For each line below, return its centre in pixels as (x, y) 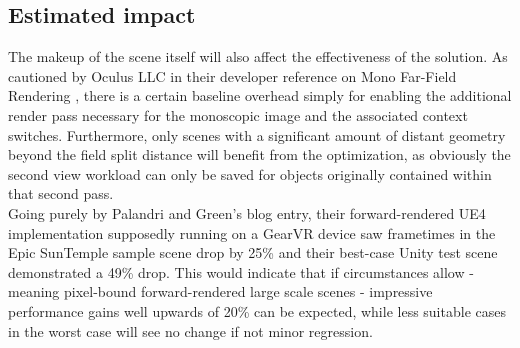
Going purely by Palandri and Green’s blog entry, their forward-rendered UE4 (247, 212)
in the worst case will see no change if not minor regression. (190, 330)
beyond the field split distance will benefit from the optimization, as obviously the (259, 154)
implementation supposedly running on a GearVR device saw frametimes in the (252, 232)
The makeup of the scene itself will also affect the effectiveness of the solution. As (258, 56)
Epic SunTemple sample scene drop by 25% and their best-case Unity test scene (253, 252)
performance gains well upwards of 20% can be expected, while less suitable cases (257, 310)
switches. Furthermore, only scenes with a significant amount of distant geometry (257, 134)
